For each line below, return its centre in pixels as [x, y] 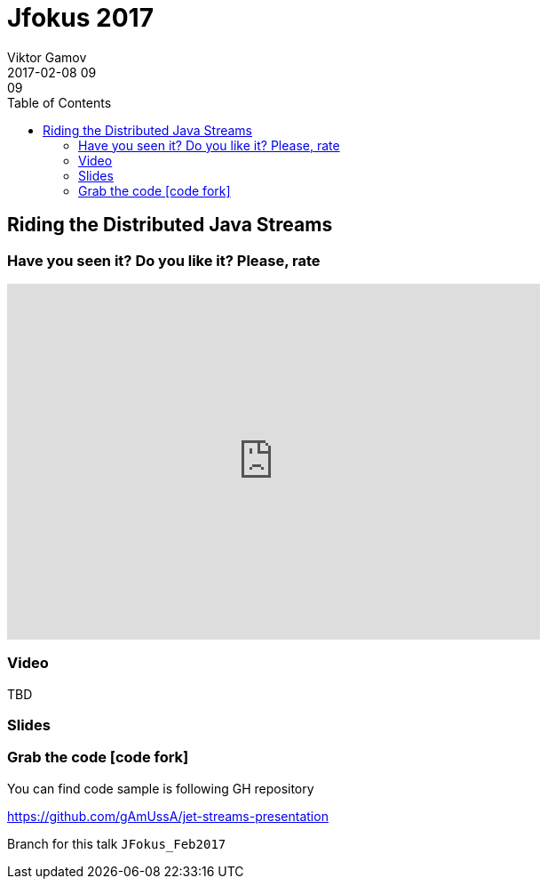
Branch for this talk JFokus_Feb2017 [117, 843]
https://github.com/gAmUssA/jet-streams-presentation [168, 816]
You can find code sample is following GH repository [161, 788]
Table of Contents [59, 102]
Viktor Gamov [47, 57]
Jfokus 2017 [80, 18]
